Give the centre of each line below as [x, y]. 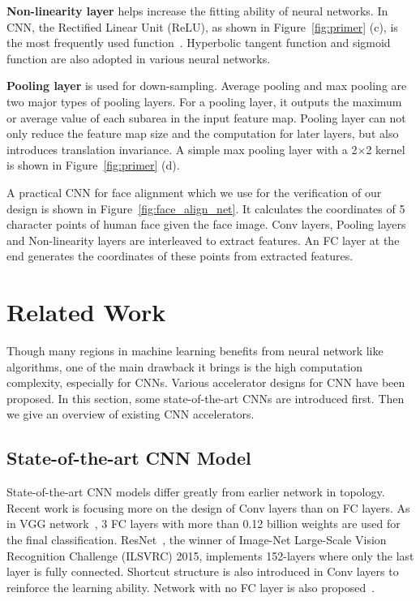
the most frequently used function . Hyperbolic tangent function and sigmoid [199, 43]
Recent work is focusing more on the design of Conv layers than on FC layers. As [208, 507]
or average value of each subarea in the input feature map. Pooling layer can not [206, 117]
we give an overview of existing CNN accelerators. [131, 414]
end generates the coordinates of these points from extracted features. [180, 256]
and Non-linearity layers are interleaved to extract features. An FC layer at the [203, 240]
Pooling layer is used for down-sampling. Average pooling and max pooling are [207, 86]
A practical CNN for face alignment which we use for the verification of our [194, 192]
